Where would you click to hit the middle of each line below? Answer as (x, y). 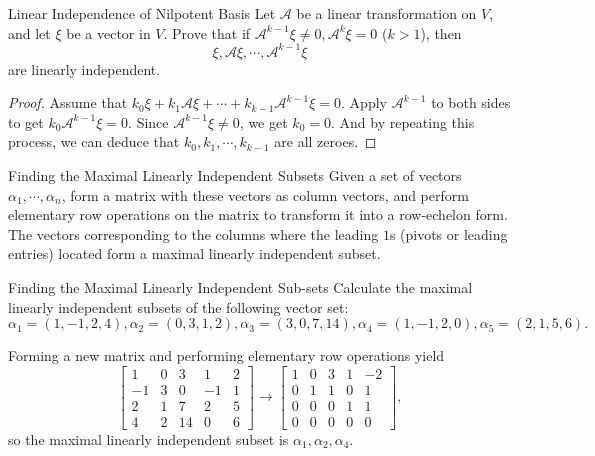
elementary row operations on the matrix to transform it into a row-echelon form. (258, 214)
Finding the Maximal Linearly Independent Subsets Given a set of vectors (235, 175)
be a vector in (108, 32)
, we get (263, 121)
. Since (148, 121)
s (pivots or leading (448, 233)
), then (441, 32)
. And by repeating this (402, 121)
